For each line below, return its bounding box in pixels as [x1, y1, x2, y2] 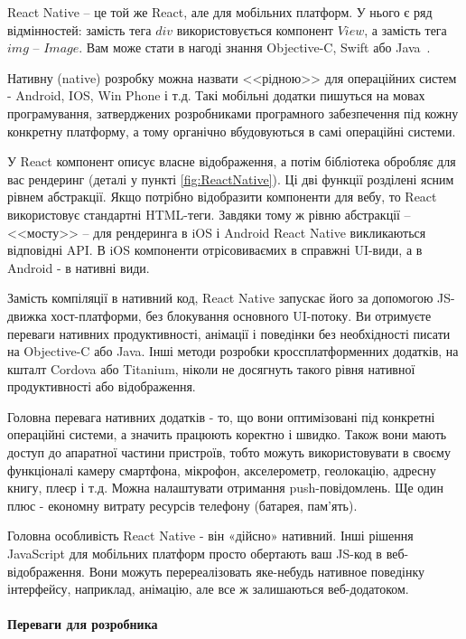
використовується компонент [176, 20, 333, 39]
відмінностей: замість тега [7, 20, 152, 39]
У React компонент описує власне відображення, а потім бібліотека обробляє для [7, 152, 456, 171]
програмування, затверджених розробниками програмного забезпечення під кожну [7, 103, 459, 122]
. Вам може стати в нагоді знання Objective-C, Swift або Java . [79, 38, 431, 57]
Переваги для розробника [7, 615, 158, 634]
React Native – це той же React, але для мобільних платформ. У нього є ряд [7, 3, 433, 21]
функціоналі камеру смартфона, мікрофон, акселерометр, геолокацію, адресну [7, 460, 436, 479]
